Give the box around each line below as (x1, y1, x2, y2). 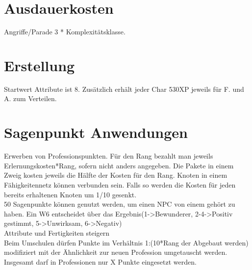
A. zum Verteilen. (4, 93, 57, 104)
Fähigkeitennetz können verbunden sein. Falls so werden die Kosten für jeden (4, 179, 236, 189)
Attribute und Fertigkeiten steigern (4, 227, 110, 238)
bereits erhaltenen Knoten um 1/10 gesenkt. (4, 189, 137, 199)
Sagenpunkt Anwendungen (4, 122, 188, 142)
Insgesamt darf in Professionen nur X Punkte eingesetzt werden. (4, 256, 197, 267)
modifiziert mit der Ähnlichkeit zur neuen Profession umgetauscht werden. (4, 247, 227, 257)
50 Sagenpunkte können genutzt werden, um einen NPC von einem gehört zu (4, 199, 235, 209)
